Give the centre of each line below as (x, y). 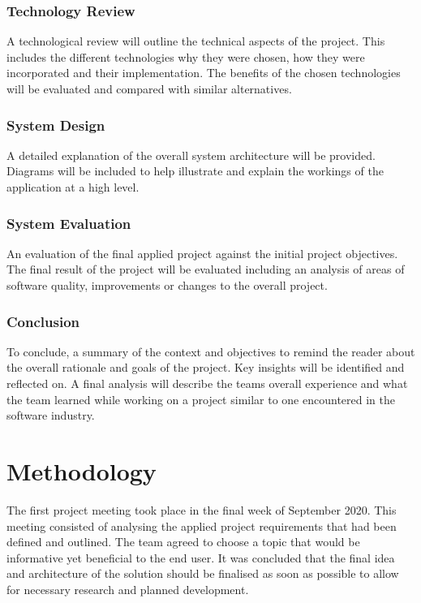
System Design (56, 125)
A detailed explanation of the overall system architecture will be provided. (191, 155)
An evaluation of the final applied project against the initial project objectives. (202, 253)
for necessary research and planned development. (128, 589)
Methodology (82, 470)
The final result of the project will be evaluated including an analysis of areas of (206, 269)
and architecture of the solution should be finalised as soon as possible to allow (203, 573)
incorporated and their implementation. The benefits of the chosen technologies (204, 73)
